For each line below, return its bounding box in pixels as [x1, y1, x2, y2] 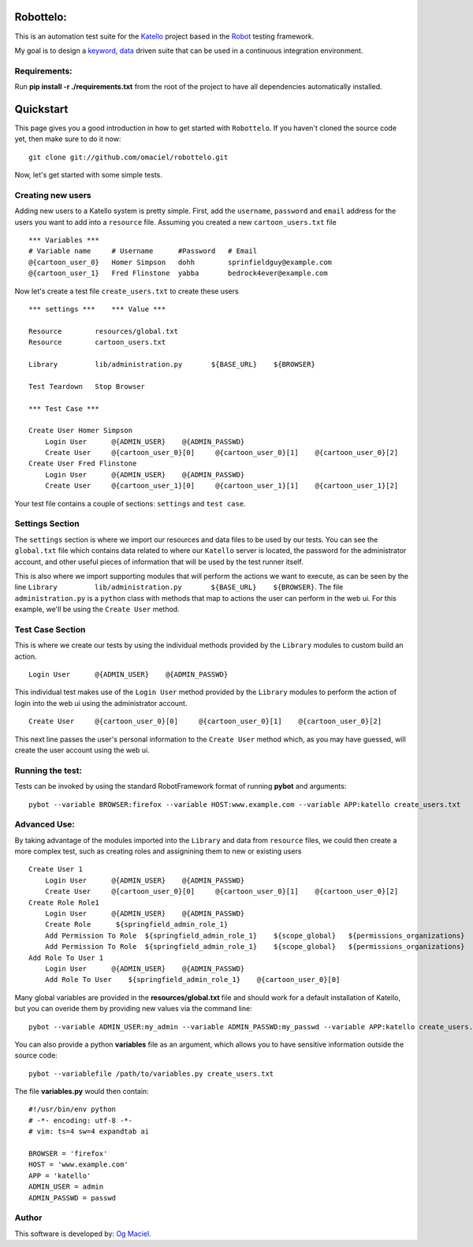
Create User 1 [28, 864, 83, 874]
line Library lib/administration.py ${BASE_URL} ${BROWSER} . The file [14, 582, 344, 592]
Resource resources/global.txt [28, 327, 179, 335]
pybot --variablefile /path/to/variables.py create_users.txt [28, 1069, 274, 1078]
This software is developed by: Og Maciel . [14, 1229, 151, 1238]
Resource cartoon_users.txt [28, 338, 166, 347]
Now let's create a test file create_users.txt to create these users [14, 286, 240, 296]
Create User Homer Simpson [28, 426, 133, 435]
